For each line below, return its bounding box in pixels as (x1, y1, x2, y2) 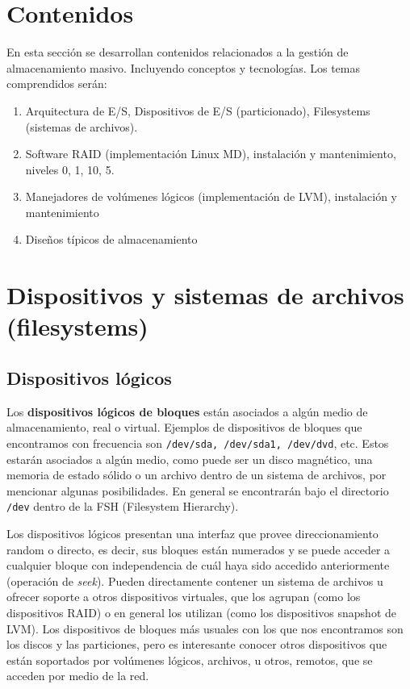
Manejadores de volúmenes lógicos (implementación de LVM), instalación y (25, 188, 397, 205)
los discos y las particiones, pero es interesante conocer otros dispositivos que (6, 636, 387, 653)
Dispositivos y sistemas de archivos (6, 278, 404, 311)
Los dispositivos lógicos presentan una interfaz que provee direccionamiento (6, 525, 379, 542)
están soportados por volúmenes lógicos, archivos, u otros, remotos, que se (6, 651, 373, 668)
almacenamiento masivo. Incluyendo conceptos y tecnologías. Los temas (6, 59, 361, 76)
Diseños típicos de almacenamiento (25, 231, 198, 248)
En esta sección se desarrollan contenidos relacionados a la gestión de (6, 44, 349, 61)
